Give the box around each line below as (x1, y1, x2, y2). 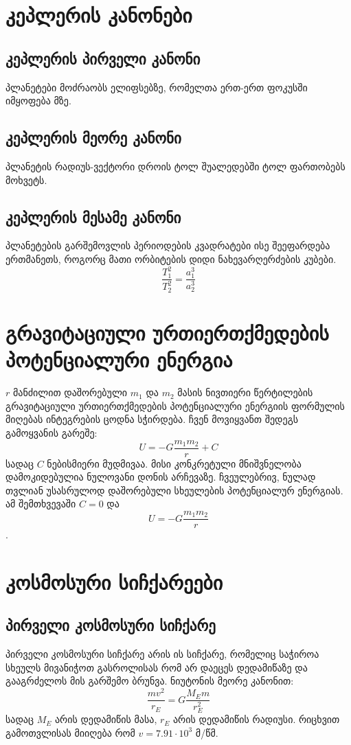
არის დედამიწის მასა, (54, 712, 157, 726)
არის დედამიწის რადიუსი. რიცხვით (172, 712, 340, 726)
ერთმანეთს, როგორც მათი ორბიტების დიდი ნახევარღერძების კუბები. (5, 251, 337, 266)
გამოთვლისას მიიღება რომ (5, 725, 135, 740)
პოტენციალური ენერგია (5, 345, 233, 374)
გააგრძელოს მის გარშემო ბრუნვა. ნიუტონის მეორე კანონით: (5, 674, 294, 688)
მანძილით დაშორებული (12, 385, 128, 400)
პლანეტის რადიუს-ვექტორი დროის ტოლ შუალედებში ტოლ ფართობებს (5, 159, 346, 173)
